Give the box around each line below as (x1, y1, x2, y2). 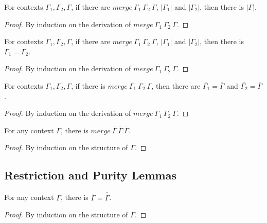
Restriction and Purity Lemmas (4, 167, 176, 183)
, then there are (151, 80, 201, 91)
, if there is (71, 80, 105, 91)
